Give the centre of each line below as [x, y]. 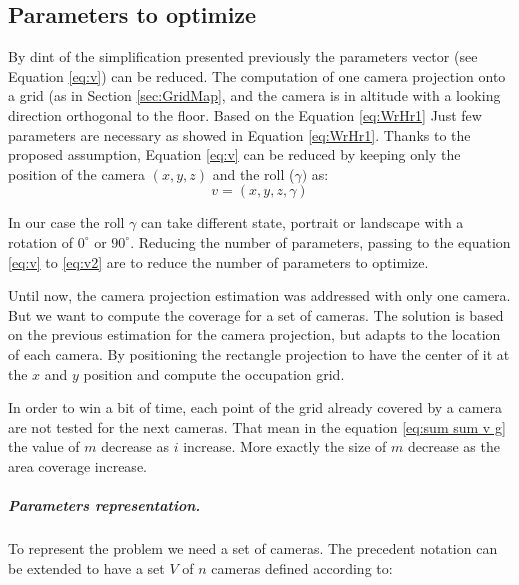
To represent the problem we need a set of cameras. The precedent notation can [253, 548]
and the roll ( [253, 173]
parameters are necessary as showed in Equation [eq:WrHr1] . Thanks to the [239, 134]
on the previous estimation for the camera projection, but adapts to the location [254, 334]
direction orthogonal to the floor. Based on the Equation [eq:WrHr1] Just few [245, 114]
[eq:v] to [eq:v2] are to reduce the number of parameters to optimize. [218, 261]
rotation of [41, 241]
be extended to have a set [86, 567]
